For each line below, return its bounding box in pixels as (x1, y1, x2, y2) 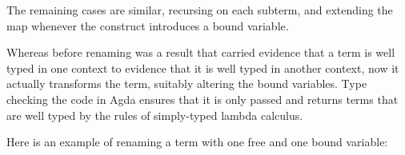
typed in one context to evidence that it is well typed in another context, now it (6, 59, 399, 76)
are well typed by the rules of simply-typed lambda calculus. (6, 106, 303, 123)
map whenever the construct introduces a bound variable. (6, 17, 289, 34)
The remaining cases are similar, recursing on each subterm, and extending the (6, 2, 393, 18)
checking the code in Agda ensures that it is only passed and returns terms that (6, 90, 399, 107)
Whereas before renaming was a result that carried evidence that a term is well (6, 44, 395, 61)
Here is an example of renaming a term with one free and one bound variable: (6, 133, 388, 150)
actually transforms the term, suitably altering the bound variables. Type (6, 75, 367, 92)
